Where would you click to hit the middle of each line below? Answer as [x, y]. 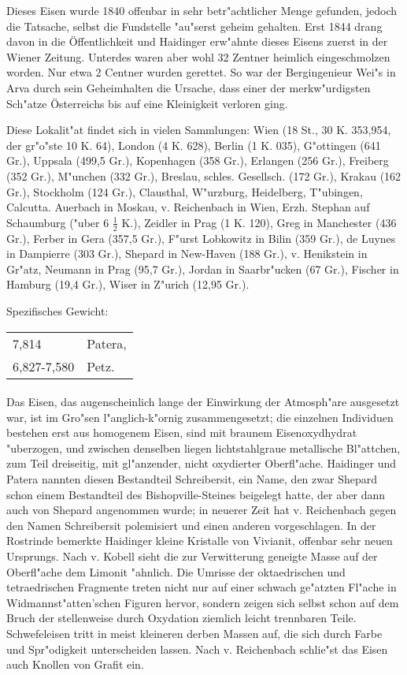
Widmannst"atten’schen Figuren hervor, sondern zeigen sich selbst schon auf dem [203, 602]
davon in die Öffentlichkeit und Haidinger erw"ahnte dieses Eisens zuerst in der [197, 41]
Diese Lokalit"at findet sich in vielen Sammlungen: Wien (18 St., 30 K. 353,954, [199, 130]
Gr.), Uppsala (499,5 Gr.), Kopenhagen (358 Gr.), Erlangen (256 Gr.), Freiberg [198, 160]
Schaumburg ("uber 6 [58, 222]
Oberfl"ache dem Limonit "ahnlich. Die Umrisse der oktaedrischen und [176, 571]
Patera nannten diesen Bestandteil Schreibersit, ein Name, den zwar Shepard [192, 479]
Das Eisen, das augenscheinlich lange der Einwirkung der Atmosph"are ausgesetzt [203, 402]
